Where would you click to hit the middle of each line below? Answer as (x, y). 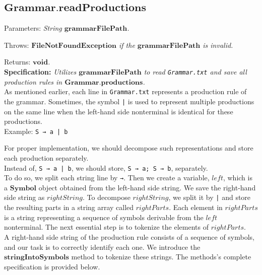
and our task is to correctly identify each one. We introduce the (102, 247)
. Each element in (196, 207)
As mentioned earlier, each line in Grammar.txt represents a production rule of (125, 91)
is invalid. (218, 45)
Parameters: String (33, 28)
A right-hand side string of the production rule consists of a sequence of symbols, (129, 236)
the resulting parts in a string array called (69, 207)
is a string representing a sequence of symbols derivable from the (104, 217)
